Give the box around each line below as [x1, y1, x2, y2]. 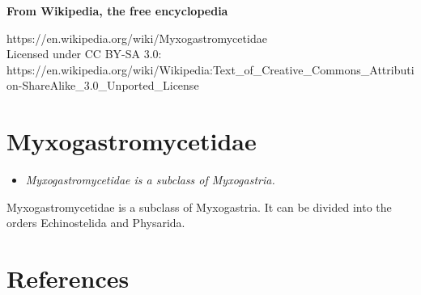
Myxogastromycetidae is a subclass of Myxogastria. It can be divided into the [6, 198, 392, 215]
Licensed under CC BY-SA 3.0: [6, 45, 162, 62]
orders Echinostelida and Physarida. [6, 214, 185, 231]
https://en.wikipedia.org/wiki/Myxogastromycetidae [6, 29, 267, 46]
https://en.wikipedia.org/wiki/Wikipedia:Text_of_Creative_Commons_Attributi [6, 61, 415, 78]
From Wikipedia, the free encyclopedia [6, 2, 228, 19]
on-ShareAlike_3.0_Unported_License [6, 77, 199, 94]
